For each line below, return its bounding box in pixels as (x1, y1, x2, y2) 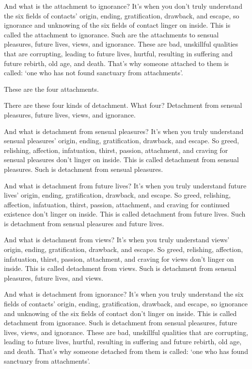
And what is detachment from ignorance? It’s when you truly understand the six (4, 289, 244, 299)
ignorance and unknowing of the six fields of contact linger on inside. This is (4, 20, 231, 30)
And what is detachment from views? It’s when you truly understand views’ (4, 235, 230, 245)
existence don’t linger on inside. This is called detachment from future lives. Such (4, 209, 246, 219)
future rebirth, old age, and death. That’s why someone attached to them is (4, 58, 229, 68)
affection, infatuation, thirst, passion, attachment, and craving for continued (4, 199, 230, 209)
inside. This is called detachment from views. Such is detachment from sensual (4, 263, 236, 273)
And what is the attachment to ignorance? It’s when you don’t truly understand (4, 1, 242, 11)
